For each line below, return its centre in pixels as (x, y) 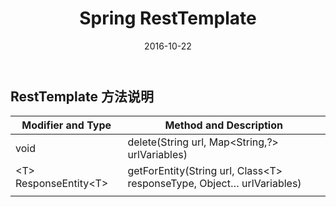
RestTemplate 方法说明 (82, 96)
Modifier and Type (66, 125)
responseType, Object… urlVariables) (214, 184)
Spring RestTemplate (168, 18)
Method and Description (223, 125)
